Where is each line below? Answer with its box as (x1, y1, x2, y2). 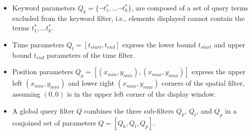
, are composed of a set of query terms (131, 2, 249, 12)
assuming (12, 89, 40, 99)
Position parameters (12, 66, 73, 77)
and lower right (68, 78, 114, 88)
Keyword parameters (12, 2, 76, 12)
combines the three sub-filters (84, 105, 174, 116)
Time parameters (12, 39, 65, 49)
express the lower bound (122, 39, 196, 49)
